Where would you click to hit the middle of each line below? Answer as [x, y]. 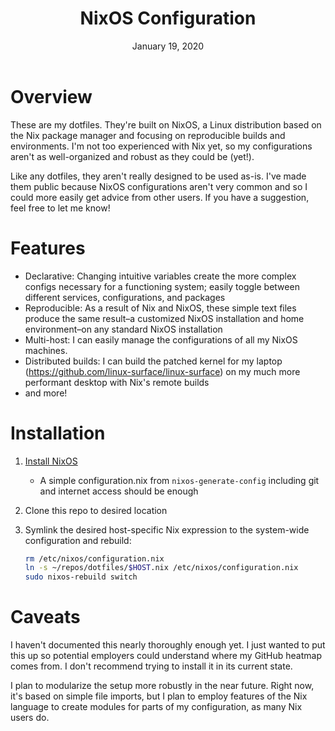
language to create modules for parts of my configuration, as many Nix [156, 707]
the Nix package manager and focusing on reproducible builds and [148, 135]
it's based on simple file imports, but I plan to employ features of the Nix [159, 696]
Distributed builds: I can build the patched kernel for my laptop [153, 361]
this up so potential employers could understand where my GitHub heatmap [166, 656]
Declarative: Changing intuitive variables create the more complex [160, 276]
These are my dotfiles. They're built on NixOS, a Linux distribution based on [166, 124]
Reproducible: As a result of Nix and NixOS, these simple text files [160, 308]
